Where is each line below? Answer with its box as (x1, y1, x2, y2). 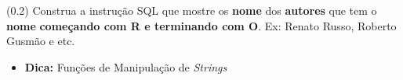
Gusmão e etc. (6, 33, 75, 49)
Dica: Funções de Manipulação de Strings (24, 58, 227, 75)
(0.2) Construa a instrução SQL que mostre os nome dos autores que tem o (6, 2, 377, 18)
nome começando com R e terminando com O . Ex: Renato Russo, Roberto (6, 17, 397, 33)
